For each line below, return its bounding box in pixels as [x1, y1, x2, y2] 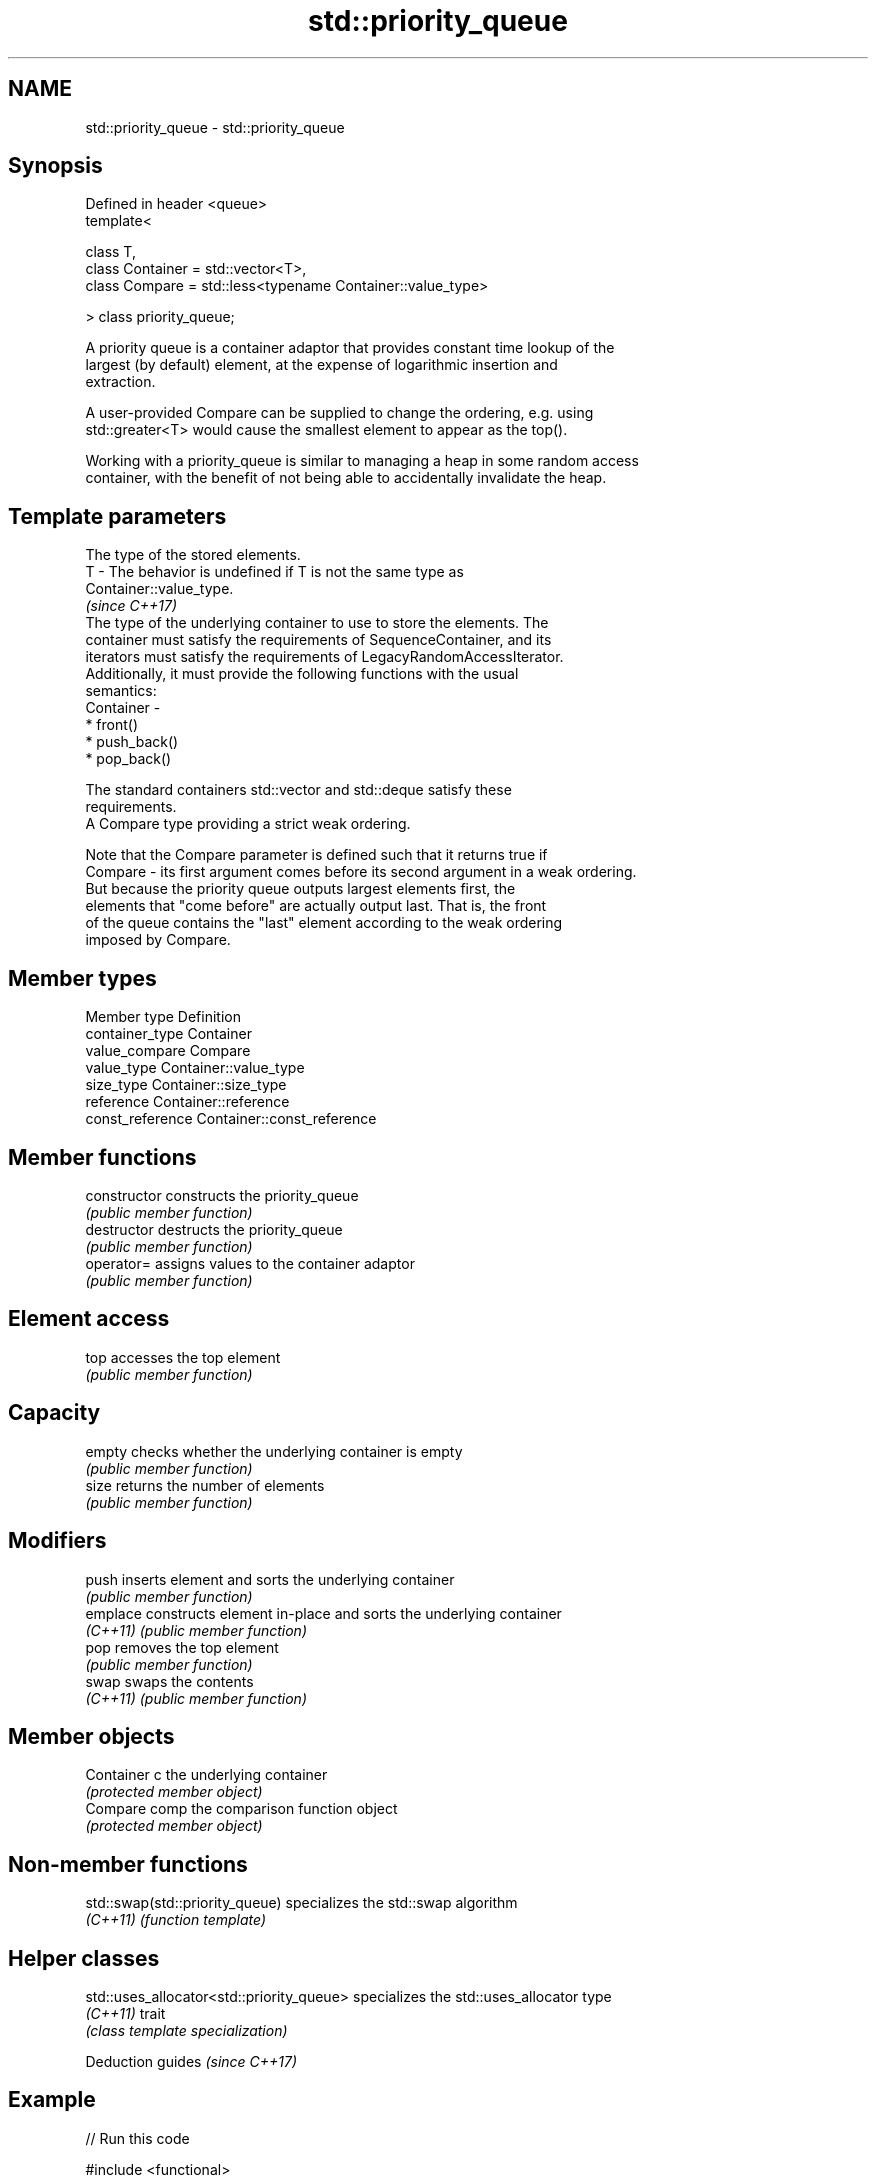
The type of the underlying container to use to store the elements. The [85, 614, 549, 632]
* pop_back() [85, 750, 172, 768]
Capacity [8, 1400, 101, 1426]
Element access [8, 1306, 170, 1332]
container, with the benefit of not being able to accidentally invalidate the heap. [85, 469, 607, 487]
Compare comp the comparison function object [85, 1800, 398, 1818]
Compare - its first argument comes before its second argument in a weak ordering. [85, 863, 637, 881]
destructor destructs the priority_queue [85, 1220, 343, 1238]
